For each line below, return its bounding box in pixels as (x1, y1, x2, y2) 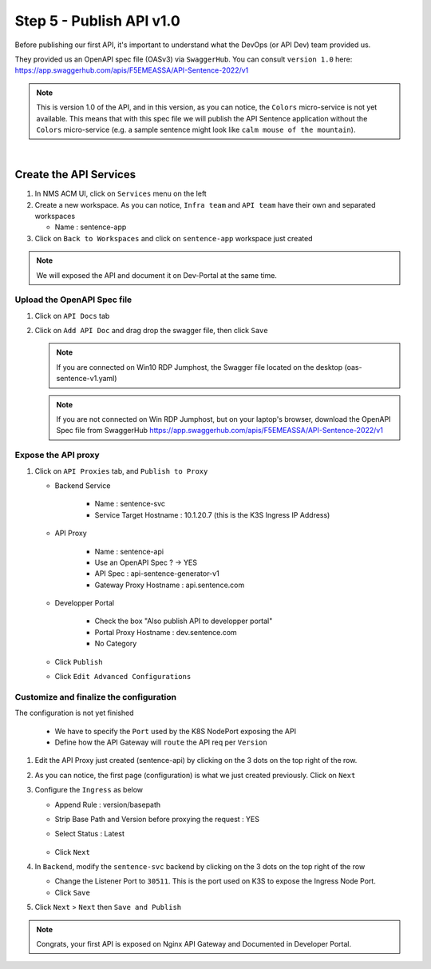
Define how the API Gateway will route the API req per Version (54, 737, 267, 747)
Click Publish (54, 657, 103, 666)
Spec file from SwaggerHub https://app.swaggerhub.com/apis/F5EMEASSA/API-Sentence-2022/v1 (56, 426, 383, 435)
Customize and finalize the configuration (14, 691, 177, 702)
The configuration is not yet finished (14, 708, 135, 718)
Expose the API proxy (14, 450, 100, 461)
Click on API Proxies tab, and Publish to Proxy (34, 466, 208, 475)
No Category (94, 639, 137, 649)
